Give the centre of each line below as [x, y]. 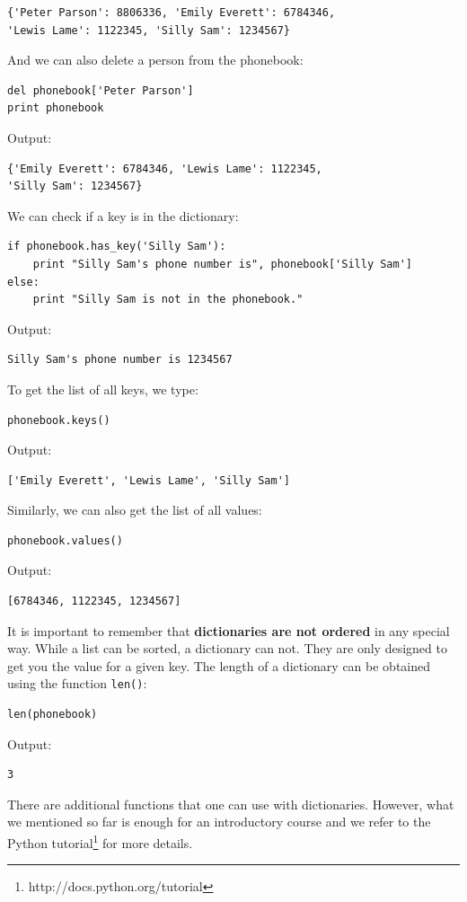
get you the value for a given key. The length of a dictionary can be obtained [219, 665]
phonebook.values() [65, 540]
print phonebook [56, 108]
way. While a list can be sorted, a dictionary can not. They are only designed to [227, 648]
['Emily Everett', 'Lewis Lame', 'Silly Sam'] [149, 480]
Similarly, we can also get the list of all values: [135, 510]
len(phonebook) [53, 715]
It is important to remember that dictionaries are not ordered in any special [229, 630]
